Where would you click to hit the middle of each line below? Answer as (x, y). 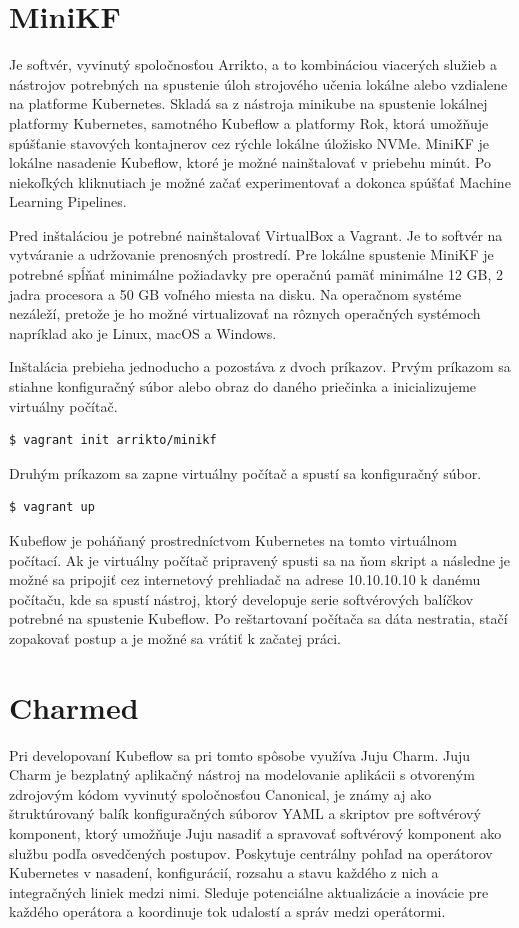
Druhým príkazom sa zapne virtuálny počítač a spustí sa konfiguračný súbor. (245, 472)
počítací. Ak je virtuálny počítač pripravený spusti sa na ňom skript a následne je (260, 559)
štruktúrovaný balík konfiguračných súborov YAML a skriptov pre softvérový (245, 813)
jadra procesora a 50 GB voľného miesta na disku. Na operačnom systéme (235, 293)
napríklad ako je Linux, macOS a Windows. (143, 332)
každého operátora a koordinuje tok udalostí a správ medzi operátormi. (227, 911)
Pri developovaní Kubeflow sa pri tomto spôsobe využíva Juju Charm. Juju (240, 754)
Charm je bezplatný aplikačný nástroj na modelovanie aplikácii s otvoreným (242, 774)
